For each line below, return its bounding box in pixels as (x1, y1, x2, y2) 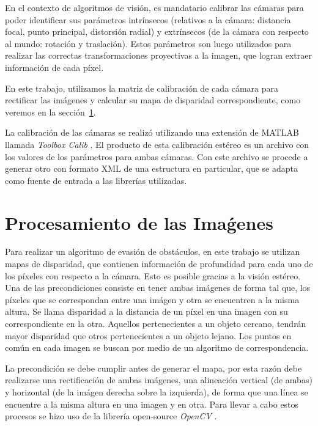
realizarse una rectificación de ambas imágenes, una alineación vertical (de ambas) (5, 373, 312, 386)
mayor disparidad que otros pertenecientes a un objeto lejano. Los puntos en (5, 329, 292, 342)
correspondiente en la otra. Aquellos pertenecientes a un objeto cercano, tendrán (5, 317, 306, 329)
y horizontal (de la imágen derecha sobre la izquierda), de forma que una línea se (5, 385, 308, 398)
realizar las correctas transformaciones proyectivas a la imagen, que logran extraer (5, 49, 312, 62)
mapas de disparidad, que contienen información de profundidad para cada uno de (5, 257, 313, 270)
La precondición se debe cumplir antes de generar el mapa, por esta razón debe (5, 361, 302, 374)
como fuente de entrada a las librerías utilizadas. (5, 174, 187, 186)
